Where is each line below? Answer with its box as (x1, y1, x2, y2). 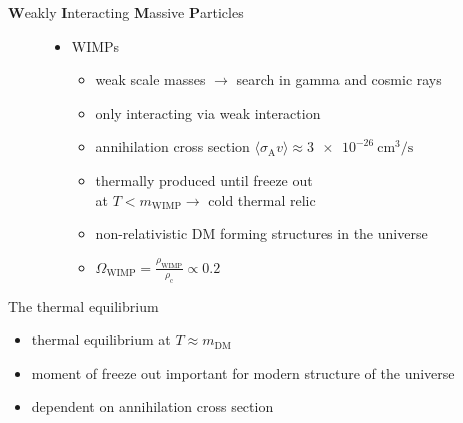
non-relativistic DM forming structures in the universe (95, 223, 428, 244)
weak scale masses (95, 69, 206, 90)
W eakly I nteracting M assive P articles (8, 2, 244, 22)
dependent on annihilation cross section (31, 396, 274, 417)
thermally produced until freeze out (95, 169, 313, 190)
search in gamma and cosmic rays (236, 69, 442, 90)
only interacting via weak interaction (95, 102, 321, 123)
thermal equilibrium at (31, 329, 171, 350)
